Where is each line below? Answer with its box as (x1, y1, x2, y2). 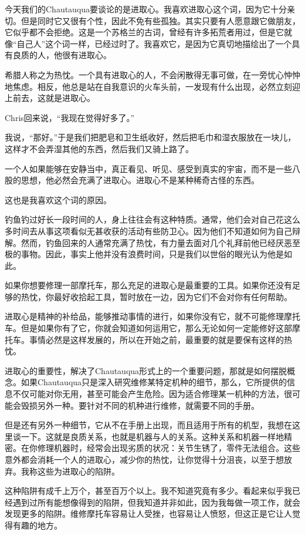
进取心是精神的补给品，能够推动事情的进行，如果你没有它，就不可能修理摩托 (5, 310, 300, 322)
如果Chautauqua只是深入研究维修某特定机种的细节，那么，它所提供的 (21, 376, 287, 388)
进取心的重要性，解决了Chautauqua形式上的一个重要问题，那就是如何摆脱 (5, 364, 287, 376)
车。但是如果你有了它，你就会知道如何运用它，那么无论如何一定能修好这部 (5, 322, 292, 334)
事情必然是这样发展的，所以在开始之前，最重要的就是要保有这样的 (29, 333, 284, 345)
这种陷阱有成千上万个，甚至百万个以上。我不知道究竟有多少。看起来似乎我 (5, 484, 292, 497)
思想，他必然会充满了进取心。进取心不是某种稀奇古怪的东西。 (21, 174, 259, 186)
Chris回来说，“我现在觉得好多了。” (5, 111, 135, 123)
